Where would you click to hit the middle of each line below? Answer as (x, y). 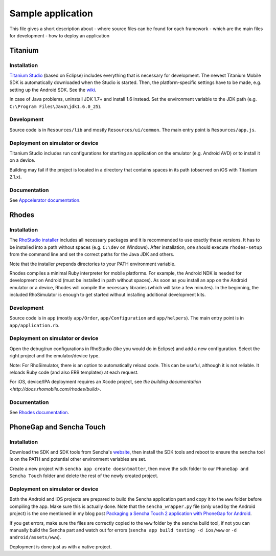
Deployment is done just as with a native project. (61, 547)
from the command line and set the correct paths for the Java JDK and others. (92, 254)
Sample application (51, 13)
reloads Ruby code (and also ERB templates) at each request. (74, 372)
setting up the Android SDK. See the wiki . (53, 90)
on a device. (22, 160)
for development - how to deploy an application (60, 35)
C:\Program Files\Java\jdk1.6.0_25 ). (55, 106)
